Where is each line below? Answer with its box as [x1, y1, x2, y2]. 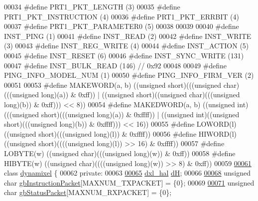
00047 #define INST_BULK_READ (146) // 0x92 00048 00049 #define [4, 60, 227, 70]
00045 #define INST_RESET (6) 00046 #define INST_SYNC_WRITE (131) [4, 50, 244, 60]
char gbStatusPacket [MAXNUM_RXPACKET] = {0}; [4, 187, 172, 198]
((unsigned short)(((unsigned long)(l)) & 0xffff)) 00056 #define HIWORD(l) [4, 128, 237, 139]
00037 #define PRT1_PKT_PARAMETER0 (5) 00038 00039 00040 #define [4, 21, 239, 31]
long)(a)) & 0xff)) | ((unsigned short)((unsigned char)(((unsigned [41, 89, 240, 100]
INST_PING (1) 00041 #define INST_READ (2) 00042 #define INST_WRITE [4, 30, 252, 41]
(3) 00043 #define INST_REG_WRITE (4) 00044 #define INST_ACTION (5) [4, 40, 249, 51]
